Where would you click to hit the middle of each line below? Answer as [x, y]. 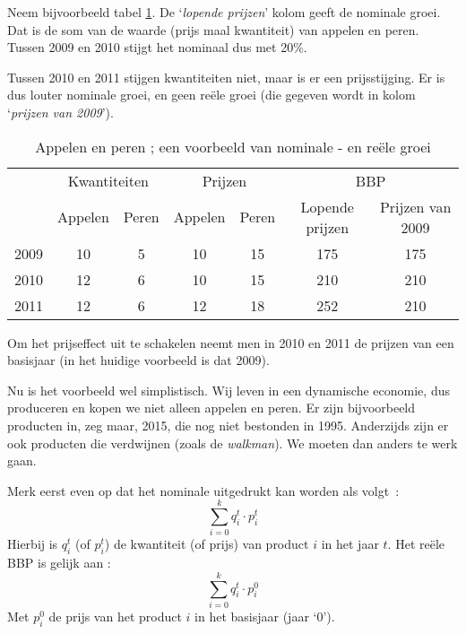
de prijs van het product [115, 616]
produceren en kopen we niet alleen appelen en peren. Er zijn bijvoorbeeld [211, 408]
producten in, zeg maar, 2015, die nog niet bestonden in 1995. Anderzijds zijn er [228, 425]
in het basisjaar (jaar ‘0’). [265, 616]
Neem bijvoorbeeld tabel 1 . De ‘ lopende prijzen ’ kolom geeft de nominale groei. [224, 12]
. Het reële [416, 544]
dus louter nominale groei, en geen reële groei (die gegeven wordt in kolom [211, 95]
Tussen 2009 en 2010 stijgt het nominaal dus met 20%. [157, 47]
